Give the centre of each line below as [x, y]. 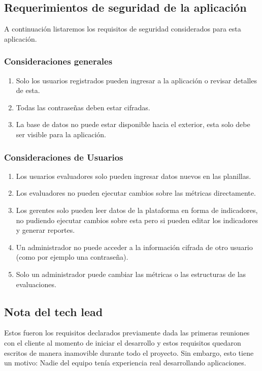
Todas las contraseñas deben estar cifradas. [83, 107]
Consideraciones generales [58, 61]
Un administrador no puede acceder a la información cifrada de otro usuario [134, 247]
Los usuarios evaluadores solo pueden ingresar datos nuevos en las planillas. [134, 176]
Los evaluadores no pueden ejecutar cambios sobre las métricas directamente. [136, 193]
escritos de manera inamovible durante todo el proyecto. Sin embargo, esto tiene [129, 352]
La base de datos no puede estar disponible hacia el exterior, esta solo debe [133, 124]
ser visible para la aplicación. [61, 134]
